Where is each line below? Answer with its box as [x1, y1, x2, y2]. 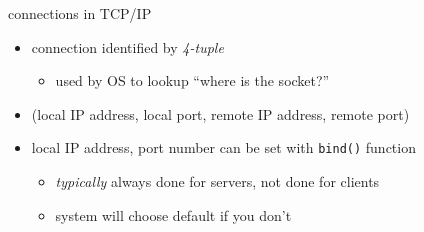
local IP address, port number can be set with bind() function [31, 137, 416, 158]
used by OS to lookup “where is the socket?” [55, 70, 330, 91]
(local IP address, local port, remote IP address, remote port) [31, 103, 410, 124]
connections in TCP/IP [8, 3, 152, 23]
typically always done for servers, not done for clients [55, 171, 380, 192]
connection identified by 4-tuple [31, 36, 224, 57]
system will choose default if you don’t [55, 204, 292, 225]
